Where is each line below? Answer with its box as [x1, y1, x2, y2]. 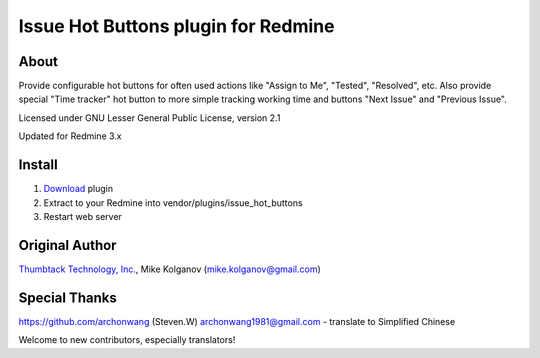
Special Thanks [18, 289, 117, 306]
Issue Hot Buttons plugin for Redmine [18, 15, 335, 37]
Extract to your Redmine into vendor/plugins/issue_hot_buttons [43, 196, 304, 209]
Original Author [18, 236, 117, 254]
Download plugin [43, 183, 114, 195]
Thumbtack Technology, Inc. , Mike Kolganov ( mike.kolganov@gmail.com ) [18, 263, 322, 275]
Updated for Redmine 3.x [18, 130, 122, 142]
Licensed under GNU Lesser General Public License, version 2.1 [18, 111, 281, 124]
